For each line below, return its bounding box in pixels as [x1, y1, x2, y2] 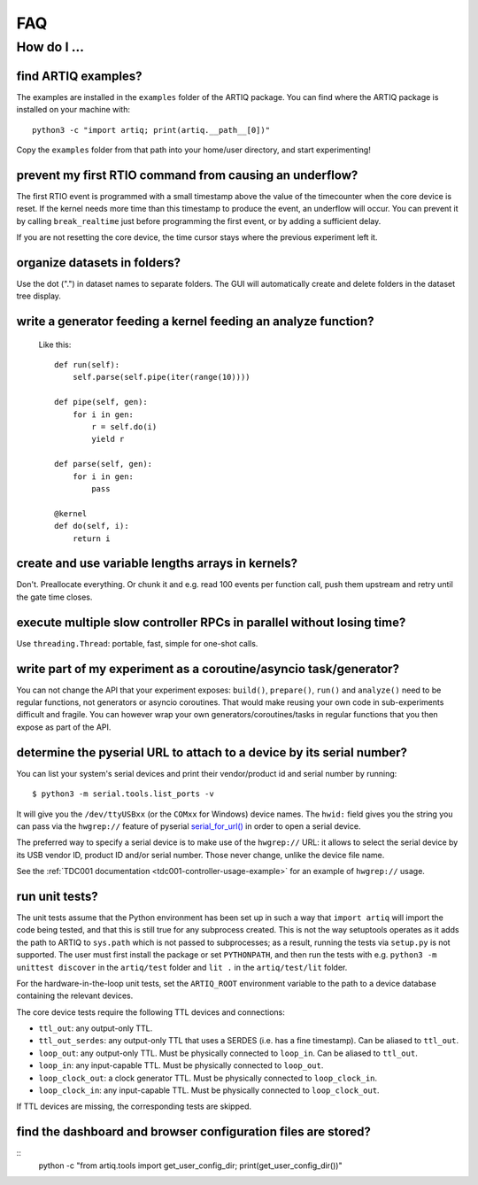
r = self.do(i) [91, 422, 158, 432]
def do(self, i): [54, 521, 129, 531]
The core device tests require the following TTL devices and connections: [16, 1006, 285, 1018]
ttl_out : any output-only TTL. [38, 1023, 153, 1034]
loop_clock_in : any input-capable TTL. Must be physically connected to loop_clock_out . [38, 1085, 380, 1096]
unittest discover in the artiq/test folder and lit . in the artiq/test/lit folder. [16, 962, 348, 972]
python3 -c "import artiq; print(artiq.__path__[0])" [32, 125, 270, 135]
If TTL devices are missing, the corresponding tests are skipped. [16, 1101, 252, 1111]
